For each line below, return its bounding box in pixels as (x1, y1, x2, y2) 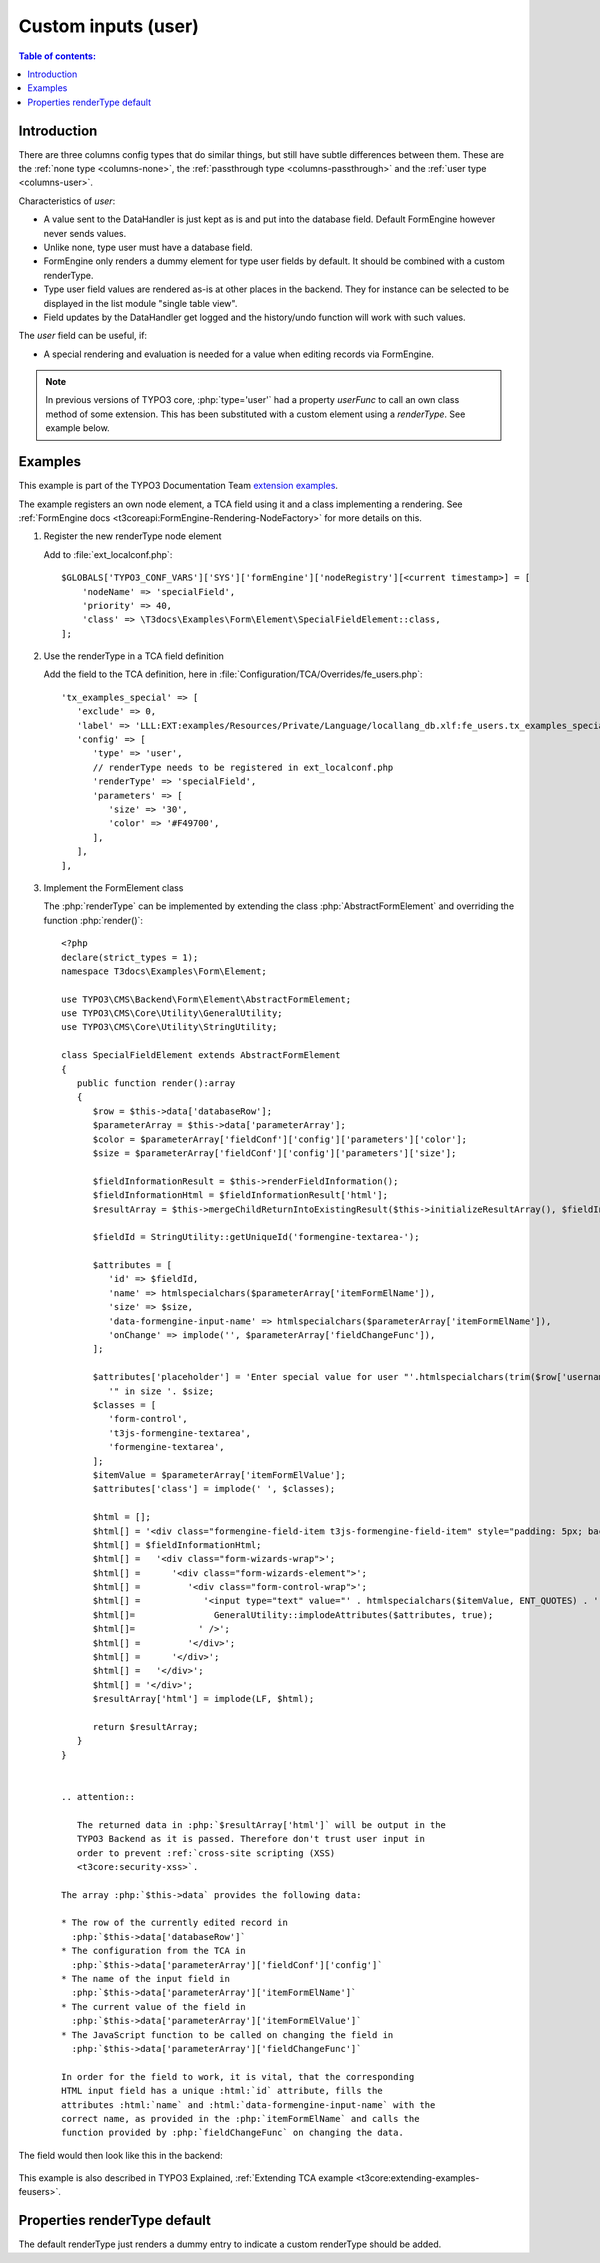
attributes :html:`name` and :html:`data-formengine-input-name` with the (61, 2099, 436, 2110)
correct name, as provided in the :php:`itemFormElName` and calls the (61, 2113, 420, 2124)
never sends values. (43, 227, 127, 239)
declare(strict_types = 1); (61, 951, 199, 963)
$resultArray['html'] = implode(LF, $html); (92, 1693, 315, 1705)
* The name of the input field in (61, 1973, 230, 1985)
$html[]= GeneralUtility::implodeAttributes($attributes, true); (92, 1609, 494, 1620)
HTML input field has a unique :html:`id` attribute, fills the (61, 2085, 384, 2097)
